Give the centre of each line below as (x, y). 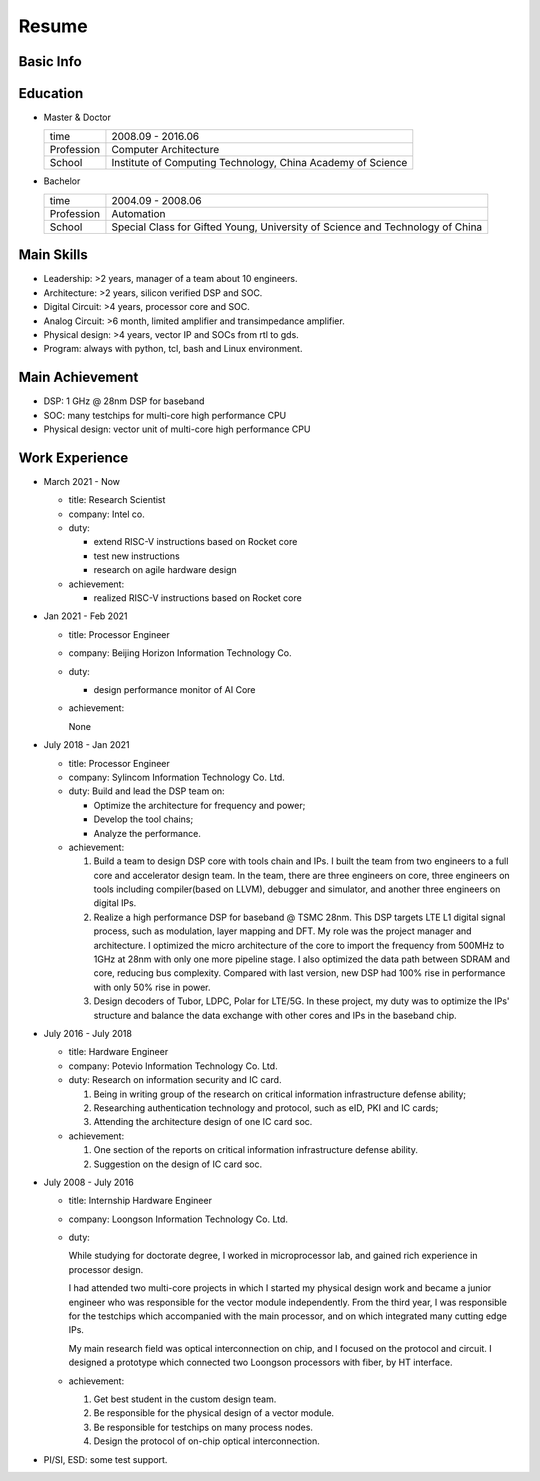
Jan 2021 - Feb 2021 (85, 616)
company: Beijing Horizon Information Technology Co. (180, 653)
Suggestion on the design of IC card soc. (178, 1164)
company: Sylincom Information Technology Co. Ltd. (176, 777)
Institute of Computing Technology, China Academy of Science (259, 163)
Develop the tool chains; (143, 819)
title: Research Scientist (117, 500)
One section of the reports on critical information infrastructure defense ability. (256, 1150)
